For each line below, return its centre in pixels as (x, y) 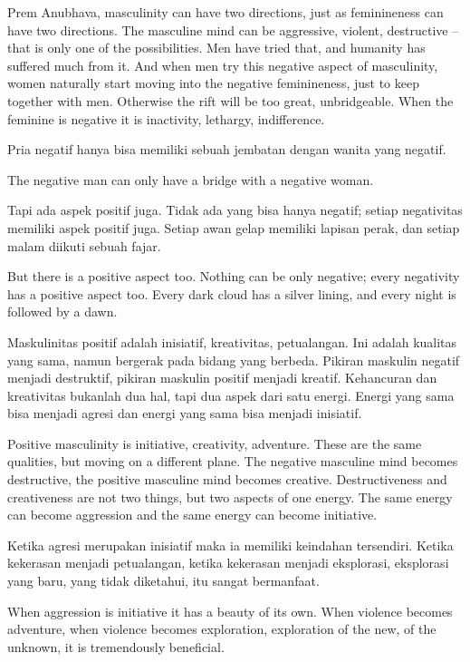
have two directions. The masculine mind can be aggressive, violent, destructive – (233, 29)
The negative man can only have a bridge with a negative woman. (191, 179)
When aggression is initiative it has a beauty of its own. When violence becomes (230, 611)
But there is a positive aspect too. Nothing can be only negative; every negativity (234, 276)
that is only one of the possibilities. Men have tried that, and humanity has (216, 48)
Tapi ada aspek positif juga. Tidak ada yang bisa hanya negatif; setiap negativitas (235, 210)
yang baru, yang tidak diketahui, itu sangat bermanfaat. (163, 581)
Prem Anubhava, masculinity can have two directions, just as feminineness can (225, 12)
